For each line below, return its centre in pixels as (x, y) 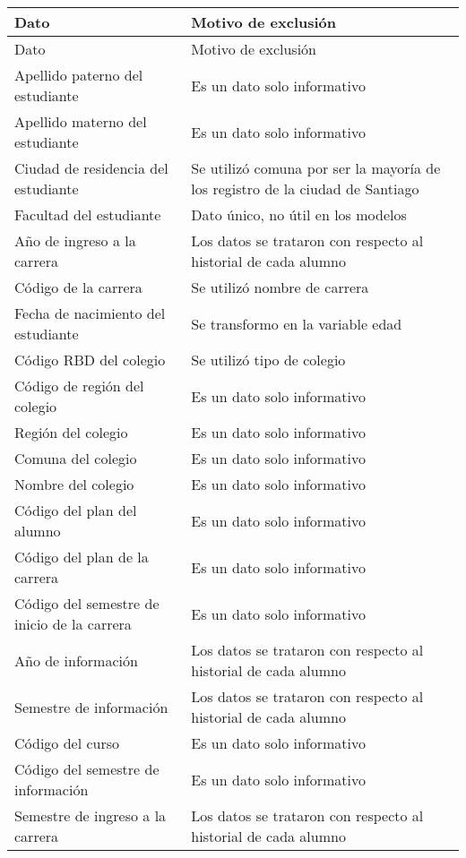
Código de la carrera (78, 287)
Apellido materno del (81, 121)
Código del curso (67, 743)
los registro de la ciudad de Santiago (305, 189)
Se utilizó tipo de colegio (268, 360)
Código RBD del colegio (90, 360)
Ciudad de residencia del (91, 168)
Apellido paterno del (79, 75)
